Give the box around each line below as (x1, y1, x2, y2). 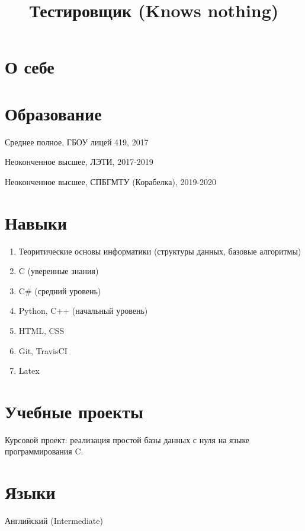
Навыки (5, 210, 68, 234)
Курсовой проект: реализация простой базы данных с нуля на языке (5, 433, 250, 446)
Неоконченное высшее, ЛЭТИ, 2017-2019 (5, 155, 153, 168)
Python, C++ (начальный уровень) (18, 304, 148, 317)
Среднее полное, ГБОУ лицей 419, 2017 (5, 135, 149, 148)
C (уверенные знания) (18, 265, 99, 277)
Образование (5, 101, 102, 125)
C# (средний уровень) (18, 284, 101, 297)
